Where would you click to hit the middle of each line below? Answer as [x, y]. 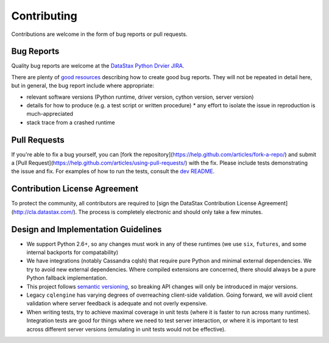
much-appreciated [50, 114]
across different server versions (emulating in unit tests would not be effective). [126, 329]
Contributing [44, 16]
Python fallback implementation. [67, 278]
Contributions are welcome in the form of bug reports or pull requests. [99, 34]
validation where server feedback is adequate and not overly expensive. [117, 303]
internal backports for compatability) [73, 252]
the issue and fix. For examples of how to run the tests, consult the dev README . [113, 171]
